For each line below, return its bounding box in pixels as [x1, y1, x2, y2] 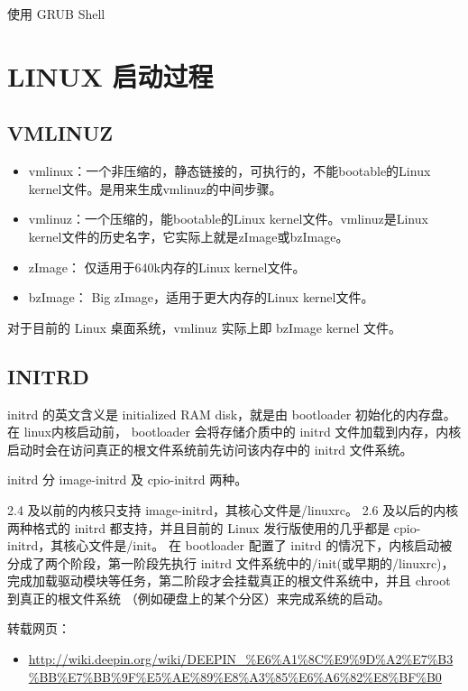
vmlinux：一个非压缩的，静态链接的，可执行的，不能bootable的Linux [28, 161, 431, 180]
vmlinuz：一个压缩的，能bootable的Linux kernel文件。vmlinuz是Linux [28, 209, 428, 228]
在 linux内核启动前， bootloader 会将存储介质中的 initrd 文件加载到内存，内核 [7, 422, 462, 441]
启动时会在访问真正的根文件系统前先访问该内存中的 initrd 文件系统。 [7, 439, 413, 458]
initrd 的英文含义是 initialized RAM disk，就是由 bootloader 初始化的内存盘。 [7, 404, 456, 423]
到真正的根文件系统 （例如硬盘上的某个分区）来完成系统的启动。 [7, 588, 390, 607]
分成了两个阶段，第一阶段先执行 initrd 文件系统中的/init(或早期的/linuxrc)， [7, 553, 454, 572]
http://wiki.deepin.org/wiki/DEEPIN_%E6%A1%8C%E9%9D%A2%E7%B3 [28, 650, 454, 668]
